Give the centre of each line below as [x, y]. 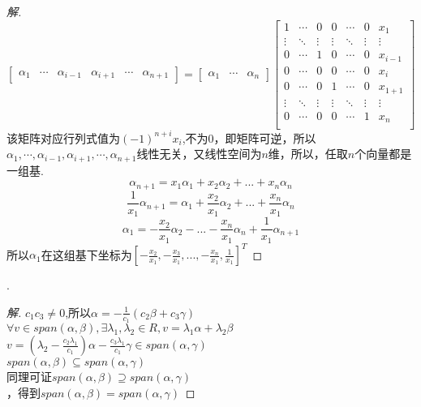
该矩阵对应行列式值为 [63, 137]
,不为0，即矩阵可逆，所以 [249, 137]
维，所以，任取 [308, 154]
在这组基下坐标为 [86, 254]
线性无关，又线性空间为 [199, 154]
